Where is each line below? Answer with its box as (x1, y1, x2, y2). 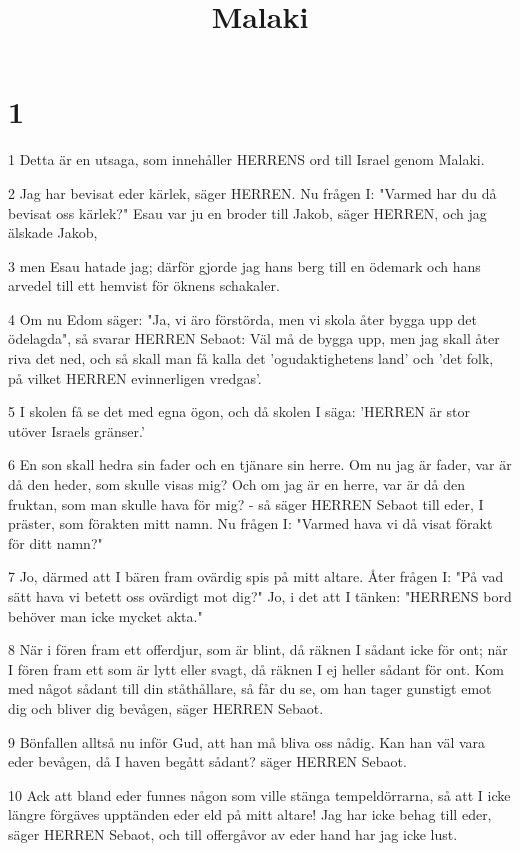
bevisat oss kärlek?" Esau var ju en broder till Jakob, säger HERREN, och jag (8, 202, 487, 223)
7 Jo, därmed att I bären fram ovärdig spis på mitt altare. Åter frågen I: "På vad (8, 566, 504, 587)
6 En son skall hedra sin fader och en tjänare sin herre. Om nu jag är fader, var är (8, 454, 512, 475)
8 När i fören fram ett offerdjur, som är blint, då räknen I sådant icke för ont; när (8, 639, 508, 660)
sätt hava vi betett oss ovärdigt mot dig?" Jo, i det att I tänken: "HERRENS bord (8, 586, 512, 606)
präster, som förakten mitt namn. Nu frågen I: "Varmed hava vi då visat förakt (8, 513, 493, 534)
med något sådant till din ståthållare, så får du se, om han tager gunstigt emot (8, 678, 492, 699)
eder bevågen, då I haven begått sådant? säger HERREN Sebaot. (8, 751, 407, 772)
